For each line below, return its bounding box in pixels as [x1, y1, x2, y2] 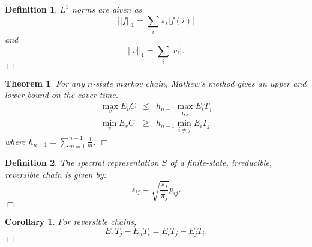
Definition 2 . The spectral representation [5, 156, 159, 169]
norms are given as [72, 3, 142, 15]
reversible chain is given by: [5, 168, 106, 180]
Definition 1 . [5, 3, 58, 15]
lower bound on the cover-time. [5, 88, 118, 101]
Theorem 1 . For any [5, 76, 85, 89]
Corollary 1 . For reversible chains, [5, 215, 137, 228]
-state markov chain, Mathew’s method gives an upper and [92, 76, 307, 89]
